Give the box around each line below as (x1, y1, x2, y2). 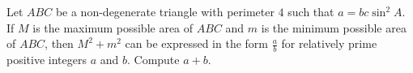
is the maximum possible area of (32, 19, 194, 36)
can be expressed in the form (125, 35, 269, 52)
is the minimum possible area (261, 19, 407, 36)
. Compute (126, 51, 180, 68)
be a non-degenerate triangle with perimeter (55, 3, 275, 19)
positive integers (6, 51, 87, 68)
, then (45, 35, 74, 52)
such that (287, 3, 334, 19)
